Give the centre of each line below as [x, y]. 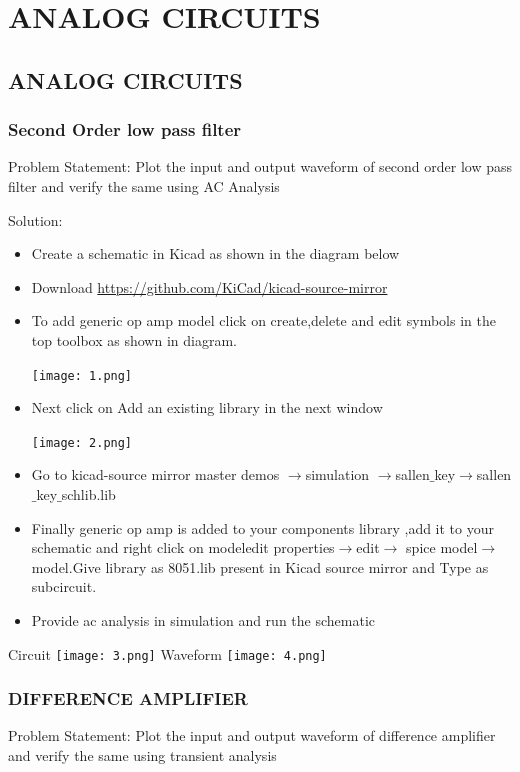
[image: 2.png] [82, 442]
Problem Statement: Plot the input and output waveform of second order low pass [260, 166]
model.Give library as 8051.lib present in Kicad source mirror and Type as [260, 566]
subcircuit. [64, 586]
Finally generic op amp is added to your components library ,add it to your [262, 527]
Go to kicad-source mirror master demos [155, 474]
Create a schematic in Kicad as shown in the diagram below [215, 253]
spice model [442, 547]
